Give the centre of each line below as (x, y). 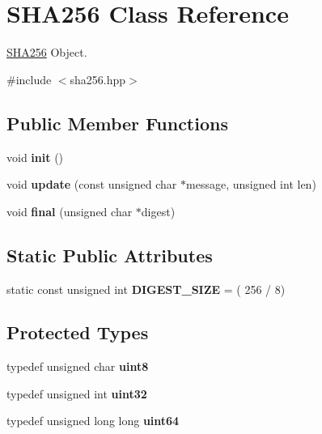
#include (29, 79)
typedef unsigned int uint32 (77, 393)
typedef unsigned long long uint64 (93, 421)
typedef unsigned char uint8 (78, 366)
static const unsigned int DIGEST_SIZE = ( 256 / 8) (146, 289)
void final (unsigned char (70, 211)
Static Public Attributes (110, 255)
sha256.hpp (98, 79)
